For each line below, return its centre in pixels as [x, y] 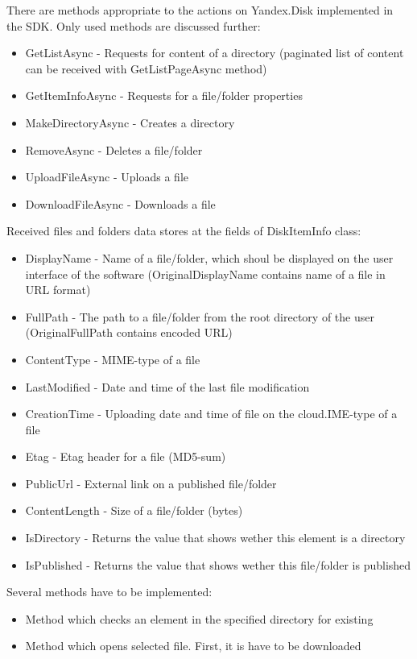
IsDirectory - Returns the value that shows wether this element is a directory [215, 538]
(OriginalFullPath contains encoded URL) [129, 332]
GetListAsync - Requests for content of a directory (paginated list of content [215, 53]
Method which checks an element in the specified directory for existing [199, 618]
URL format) [58, 290]
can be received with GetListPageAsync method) [146, 68]
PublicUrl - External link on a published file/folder [151, 483]
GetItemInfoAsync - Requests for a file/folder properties [164, 95]
